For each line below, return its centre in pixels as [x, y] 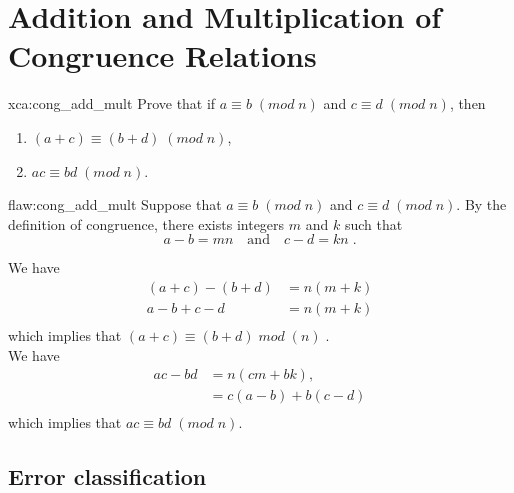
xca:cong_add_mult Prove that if [112, 103]
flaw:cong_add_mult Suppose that [115, 204]
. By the [481, 204]
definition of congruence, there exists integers [146, 223]
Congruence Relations [162, 55]
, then [467, 103]
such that [373, 223]
